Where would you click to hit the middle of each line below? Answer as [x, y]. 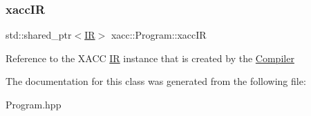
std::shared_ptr [39, 35]
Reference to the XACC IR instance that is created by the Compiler [150, 58]
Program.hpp [34, 104]
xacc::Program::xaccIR [159, 35]
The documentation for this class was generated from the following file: [156, 81]
